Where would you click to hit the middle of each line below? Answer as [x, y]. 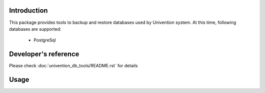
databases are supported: [35, 29]
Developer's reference [44, 54]
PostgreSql [45, 40]
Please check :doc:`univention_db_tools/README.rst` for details [73, 66]
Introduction [28, 10]
